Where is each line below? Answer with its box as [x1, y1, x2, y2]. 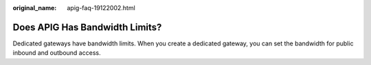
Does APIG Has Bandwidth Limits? [12, 21, 162, 33]
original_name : [12, 4, 57, 12]
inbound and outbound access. [12, 49, 101, 57]
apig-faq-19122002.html [67, 4, 135, 12]
